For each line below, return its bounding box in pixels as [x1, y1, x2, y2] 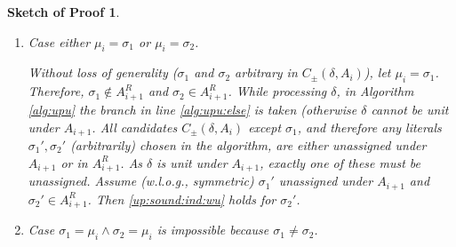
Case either [28, 32, 91, 51]
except [248, 117, 282, 136]
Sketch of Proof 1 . [7, 3, 120, 20]
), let [364, 63, 391, 82]
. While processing [228, 82, 327, 100]
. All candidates [92, 117, 178, 136]
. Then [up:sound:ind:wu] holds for [87, 189, 276, 208]
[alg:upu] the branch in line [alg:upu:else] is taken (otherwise [28, 100, 357, 118]
